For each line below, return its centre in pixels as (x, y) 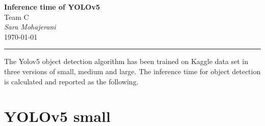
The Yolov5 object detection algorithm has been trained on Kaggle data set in (126, 61)
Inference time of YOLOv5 (52, 7)
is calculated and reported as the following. (71, 81)
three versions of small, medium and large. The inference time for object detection (132, 71)
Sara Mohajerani (30, 27)
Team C (17, 17)
